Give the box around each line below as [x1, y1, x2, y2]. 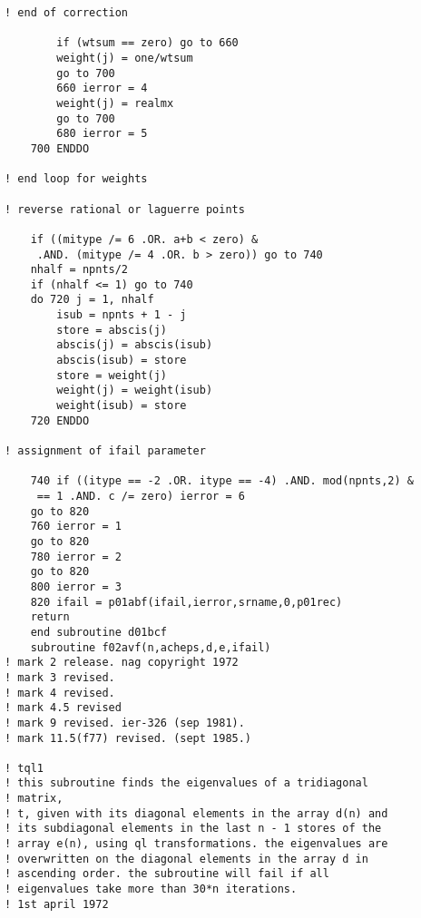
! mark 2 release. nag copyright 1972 [5, 656, 239, 669]
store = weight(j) [56, 368, 167, 382]
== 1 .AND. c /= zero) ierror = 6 [36, 490, 245, 503]
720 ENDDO [30, 414, 90, 427]
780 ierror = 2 [30, 550, 122, 563]
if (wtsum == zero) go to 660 [56, 36, 239, 50]
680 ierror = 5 [56, 127, 148, 141]
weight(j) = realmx [56, 96, 174, 110]
